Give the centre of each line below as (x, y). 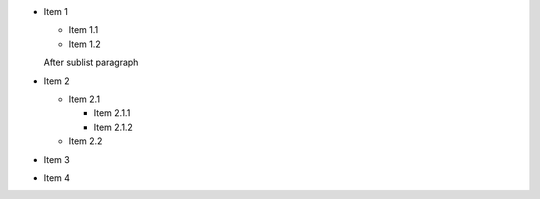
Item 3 (56, 159)
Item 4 (56, 177)
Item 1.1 (83, 30)
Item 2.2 (85, 141)
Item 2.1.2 (113, 127)
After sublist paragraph (91, 62)
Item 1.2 (85, 44)
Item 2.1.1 (112, 113)
